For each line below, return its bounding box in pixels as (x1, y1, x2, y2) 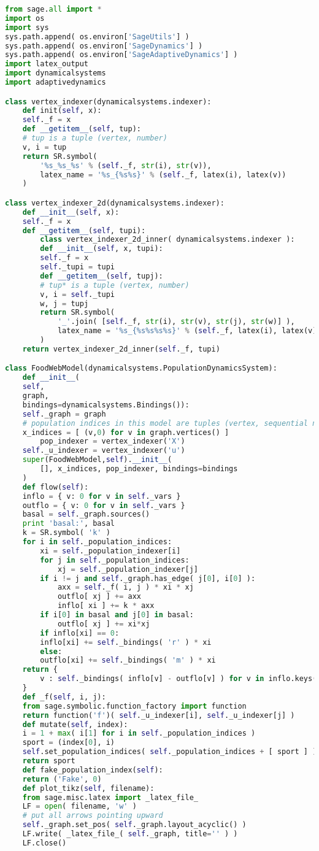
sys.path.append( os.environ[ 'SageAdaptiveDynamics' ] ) (5, 50, 238, 60)
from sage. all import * (5, 5, 102, 13)
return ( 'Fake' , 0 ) (22, 774, 102, 784)
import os (5, 13, 45, 23)
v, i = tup (22, 142, 67, 152)
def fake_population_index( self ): (22, 765, 163, 774)
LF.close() (22, 838, 67, 847)
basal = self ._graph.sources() (22, 510, 150, 519)
